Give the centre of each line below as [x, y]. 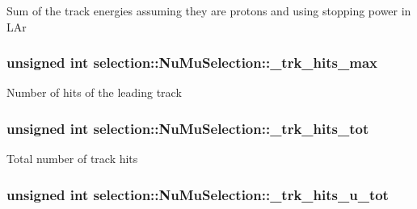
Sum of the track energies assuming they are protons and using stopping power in [209, 10]
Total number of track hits [72, 159]
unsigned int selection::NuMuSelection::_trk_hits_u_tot [198, 194]
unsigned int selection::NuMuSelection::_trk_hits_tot [188, 128]
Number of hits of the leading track [94, 92]
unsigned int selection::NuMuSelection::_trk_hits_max [192, 63]
